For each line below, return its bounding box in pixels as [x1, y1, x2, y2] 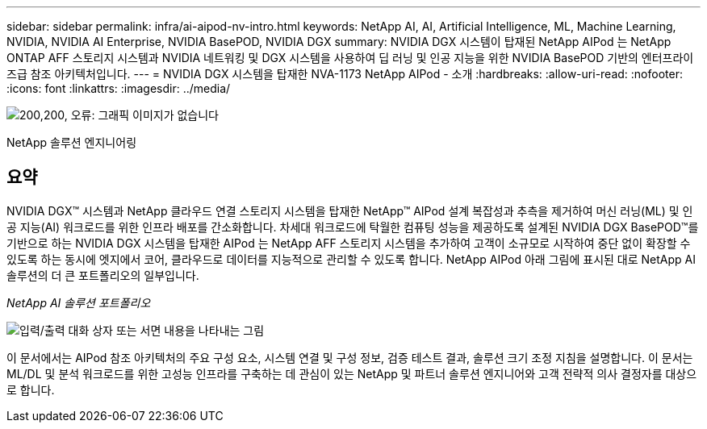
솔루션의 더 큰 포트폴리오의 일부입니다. [6, 268, 199, 282]
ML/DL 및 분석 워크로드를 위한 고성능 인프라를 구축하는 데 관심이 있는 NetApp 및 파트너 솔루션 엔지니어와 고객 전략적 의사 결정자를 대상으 [6, 366, 697, 381]
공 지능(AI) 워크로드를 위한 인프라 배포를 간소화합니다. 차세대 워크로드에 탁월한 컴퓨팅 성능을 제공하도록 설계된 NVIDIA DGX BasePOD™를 [6, 219, 699, 234]
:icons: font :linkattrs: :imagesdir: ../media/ [6, 81, 231, 95]
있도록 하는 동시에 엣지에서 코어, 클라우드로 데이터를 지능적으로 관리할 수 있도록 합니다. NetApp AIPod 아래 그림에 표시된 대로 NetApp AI [6, 252, 696, 266]
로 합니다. [6, 382, 55, 397]
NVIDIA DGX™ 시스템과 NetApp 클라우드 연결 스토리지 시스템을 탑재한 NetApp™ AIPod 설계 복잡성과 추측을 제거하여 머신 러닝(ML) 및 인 [6, 203, 693, 218]
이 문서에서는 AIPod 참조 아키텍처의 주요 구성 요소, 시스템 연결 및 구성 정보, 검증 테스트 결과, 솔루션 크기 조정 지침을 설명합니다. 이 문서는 [6, 350, 693, 364]
